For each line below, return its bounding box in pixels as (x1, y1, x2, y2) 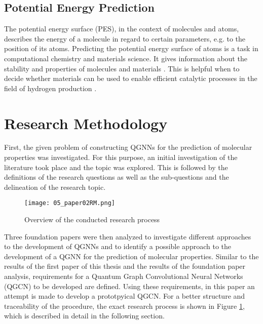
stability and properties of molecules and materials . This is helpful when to (4, 63, 240, 73)
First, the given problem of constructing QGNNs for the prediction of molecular (4, 142, 252, 152)
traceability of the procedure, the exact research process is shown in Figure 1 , (4, 300, 245, 311)
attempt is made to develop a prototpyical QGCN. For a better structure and (4, 291, 245, 301)
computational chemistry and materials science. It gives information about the (4, 53, 247, 63)
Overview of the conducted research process (24, 214, 160, 225)
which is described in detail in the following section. (4, 310, 165, 321)
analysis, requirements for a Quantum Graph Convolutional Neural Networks (4, 271, 243, 281)
